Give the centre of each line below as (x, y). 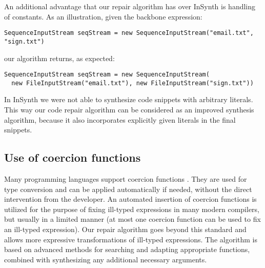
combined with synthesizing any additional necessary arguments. (106, 259)
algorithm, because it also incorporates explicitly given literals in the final (120, 119)
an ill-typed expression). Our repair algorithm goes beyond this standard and (125, 229)
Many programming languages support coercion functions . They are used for (126, 178)
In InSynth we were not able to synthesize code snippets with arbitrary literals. (129, 99)
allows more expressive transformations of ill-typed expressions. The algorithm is (131, 239)
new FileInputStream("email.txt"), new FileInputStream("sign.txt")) (132, 83)
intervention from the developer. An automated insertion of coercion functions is (130, 199)
